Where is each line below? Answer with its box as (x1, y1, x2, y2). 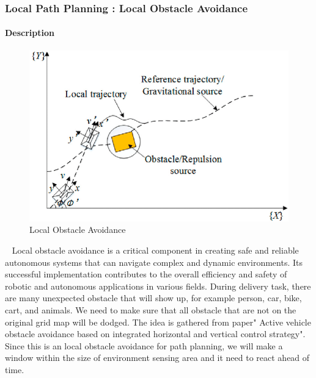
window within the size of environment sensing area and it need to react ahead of (5, 351, 310, 364)
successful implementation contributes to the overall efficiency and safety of (5, 268, 287, 280)
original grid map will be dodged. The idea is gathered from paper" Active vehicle (5, 315, 311, 328)
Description (5, 26, 55, 39)
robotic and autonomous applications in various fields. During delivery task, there (5, 279, 311, 292)
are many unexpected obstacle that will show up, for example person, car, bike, (5, 291, 302, 304)
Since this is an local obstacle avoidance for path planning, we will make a (5, 339, 283, 352)
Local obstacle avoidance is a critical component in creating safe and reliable (12, 243, 299, 256)
